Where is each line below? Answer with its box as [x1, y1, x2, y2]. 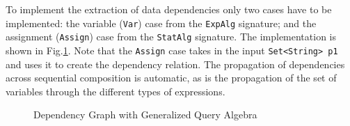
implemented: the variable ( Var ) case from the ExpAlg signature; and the [6, 15, 317, 30]
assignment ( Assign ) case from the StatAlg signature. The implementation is [6, 29, 337, 44]
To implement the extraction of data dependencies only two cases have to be [6, 2, 332, 16]
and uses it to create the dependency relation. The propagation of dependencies [6, 56, 345, 71]
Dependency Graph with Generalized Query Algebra [33, 107, 257, 122]
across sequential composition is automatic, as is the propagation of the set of [6, 70, 337, 85]
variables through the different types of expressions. [6, 84, 225, 98]
